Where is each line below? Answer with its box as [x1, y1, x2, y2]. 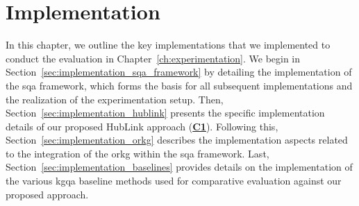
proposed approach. [6, 187, 89, 201]
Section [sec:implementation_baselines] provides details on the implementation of [6, 160, 353, 174]
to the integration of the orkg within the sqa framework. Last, [6, 146, 269, 160]
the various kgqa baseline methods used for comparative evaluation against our [6, 173, 342, 188]
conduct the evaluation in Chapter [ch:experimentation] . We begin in [6, 51, 301, 65]
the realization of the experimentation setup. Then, [6, 92, 224, 106]
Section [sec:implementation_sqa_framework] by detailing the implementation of [6, 65, 352, 79]
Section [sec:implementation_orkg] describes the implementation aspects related [6, 132, 348, 147]
